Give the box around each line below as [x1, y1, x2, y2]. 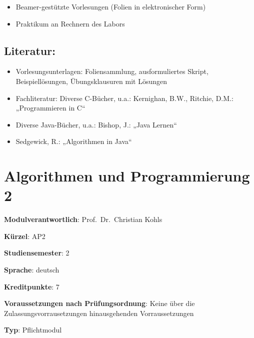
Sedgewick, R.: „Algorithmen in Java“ [15, 136, 132, 146]
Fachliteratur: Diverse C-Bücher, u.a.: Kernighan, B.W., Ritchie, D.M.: [15, 92, 233, 103]
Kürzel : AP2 [4, 230, 45, 241]
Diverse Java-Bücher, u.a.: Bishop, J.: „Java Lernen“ [15, 119, 177, 129]
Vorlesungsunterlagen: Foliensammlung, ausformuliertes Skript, [15, 66, 208, 76]
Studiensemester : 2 [4, 247, 69, 258]
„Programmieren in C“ [15, 102, 85, 113]
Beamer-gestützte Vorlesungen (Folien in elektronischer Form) [15, 1, 206, 11]
